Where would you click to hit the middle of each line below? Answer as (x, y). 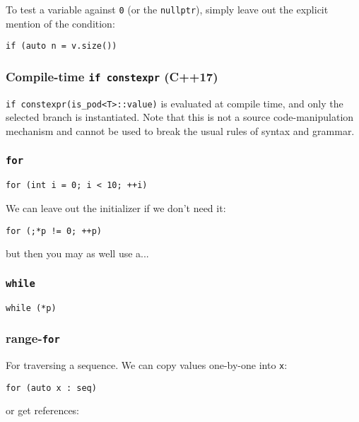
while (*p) (31, 308)
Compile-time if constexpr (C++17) (112, 76)
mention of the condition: (60, 23)
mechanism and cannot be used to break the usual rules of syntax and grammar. (180, 130)
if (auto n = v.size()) (61, 46)
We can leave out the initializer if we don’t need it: (116, 207)
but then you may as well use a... (77, 253)
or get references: (43, 410)
